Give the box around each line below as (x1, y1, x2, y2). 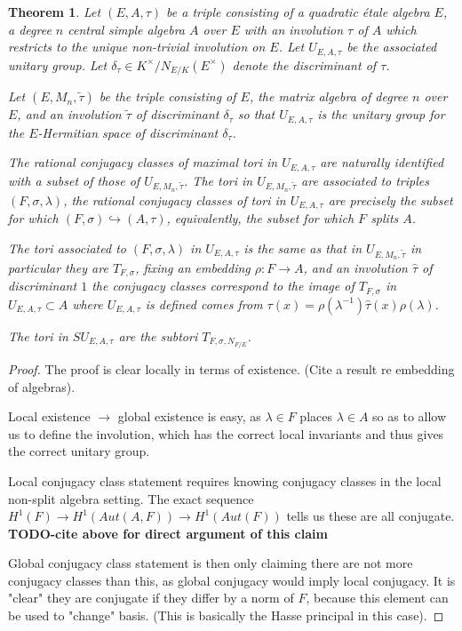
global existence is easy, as (117, 407, 261, 426)
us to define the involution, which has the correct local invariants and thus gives (8, 424, 444, 443)
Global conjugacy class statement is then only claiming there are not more (8, 554, 413, 572)
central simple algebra (68, 20, 185, 38)
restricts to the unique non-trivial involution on (8, 37, 266, 56)
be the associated (346, 37, 437, 56)
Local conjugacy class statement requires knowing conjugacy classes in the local (8, 471, 442, 490)
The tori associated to (8, 238, 126, 257)
